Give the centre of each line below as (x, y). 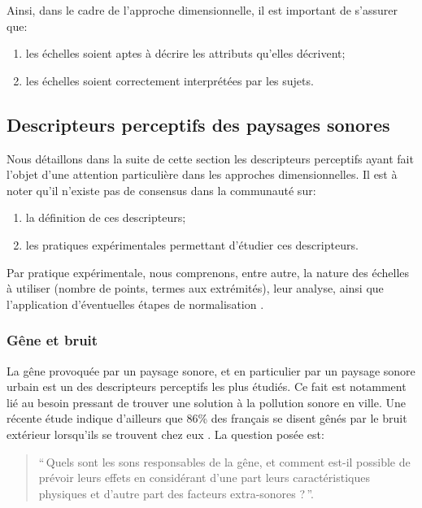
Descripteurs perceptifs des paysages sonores (198, 124)
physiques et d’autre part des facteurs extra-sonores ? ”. (176, 493)
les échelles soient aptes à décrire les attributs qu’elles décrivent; (185, 53)
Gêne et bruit (52, 340)
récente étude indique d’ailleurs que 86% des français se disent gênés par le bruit (207, 418)
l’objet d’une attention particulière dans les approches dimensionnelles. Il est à (202, 174)
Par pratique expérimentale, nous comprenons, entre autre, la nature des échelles (208, 272)
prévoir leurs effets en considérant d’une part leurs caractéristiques (204, 478)
